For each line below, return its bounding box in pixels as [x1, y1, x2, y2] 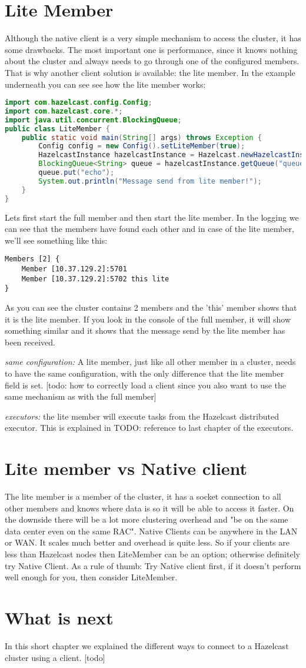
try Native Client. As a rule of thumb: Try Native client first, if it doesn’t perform [5, 559, 301, 571]
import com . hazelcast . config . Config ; [5, 98, 152, 107]
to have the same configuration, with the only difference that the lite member [5, 367, 284, 379]
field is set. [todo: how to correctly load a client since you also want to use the [5, 378, 286, 391]
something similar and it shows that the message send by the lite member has [5, 324, 285, 337]
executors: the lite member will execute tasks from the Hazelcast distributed [5, 410, 279, 422]
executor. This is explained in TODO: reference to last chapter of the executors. [5, 421, 294, 434]
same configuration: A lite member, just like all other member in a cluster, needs [5, 355, 296, 368]
